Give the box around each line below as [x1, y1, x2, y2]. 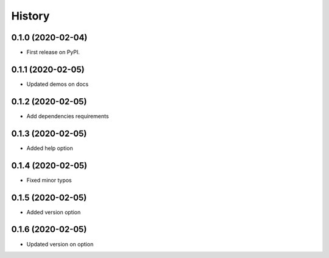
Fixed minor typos [26, 176, 73, 184]
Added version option [26, 208, 81, 216]
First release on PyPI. [26, 49, 80, 56]
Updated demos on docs [26, 80, 89, 88]
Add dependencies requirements [26, 112, 109, 120]
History [11, 9, 50, 23]
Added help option [26, 144, 73, 152]
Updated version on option [26, 240, 94, 248]
